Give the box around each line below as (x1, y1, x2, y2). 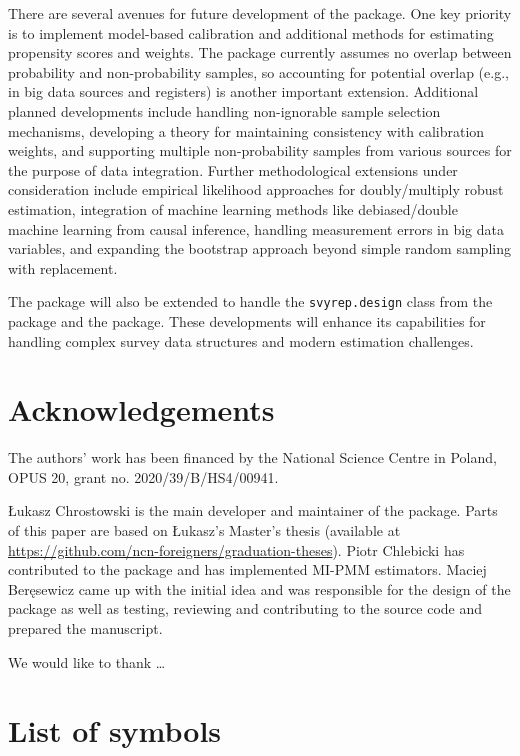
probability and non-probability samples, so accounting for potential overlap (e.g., (8, 61, 509, 82)
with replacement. (8, 257, 118, 278)
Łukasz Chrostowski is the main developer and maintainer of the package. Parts (8, 500, 498, 521)
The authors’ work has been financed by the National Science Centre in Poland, (8, 447, 497, 468)
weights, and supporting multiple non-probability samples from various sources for (8, 140, 512, 161)
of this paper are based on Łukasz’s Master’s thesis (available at (8, 520, 401, 541)
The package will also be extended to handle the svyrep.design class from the (8, 291, 493, 312)
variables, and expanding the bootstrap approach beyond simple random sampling (8, 238, 511, 259)
